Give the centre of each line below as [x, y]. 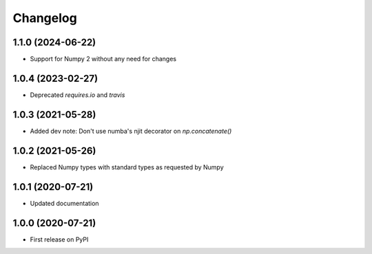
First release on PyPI [59, 239]
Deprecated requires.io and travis [77, 95]
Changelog [45, 18]
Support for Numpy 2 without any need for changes [103, 59]
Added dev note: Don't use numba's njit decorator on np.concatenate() [131, 131]
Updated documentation [64, 203]
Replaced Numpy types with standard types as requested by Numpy [127, 167]
